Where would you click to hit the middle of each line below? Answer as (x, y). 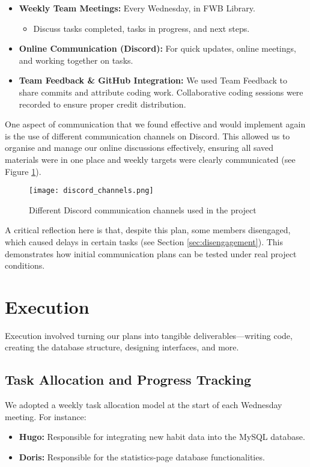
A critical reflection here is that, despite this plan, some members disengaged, (148, 230)
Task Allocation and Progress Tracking (128, 380)
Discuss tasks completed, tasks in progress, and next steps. (141, 28)
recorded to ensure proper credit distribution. (102, 104)
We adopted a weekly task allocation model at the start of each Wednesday (144, 405)
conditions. (25, 265)
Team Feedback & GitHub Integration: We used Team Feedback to (153, 80)
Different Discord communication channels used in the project (143, 209)
